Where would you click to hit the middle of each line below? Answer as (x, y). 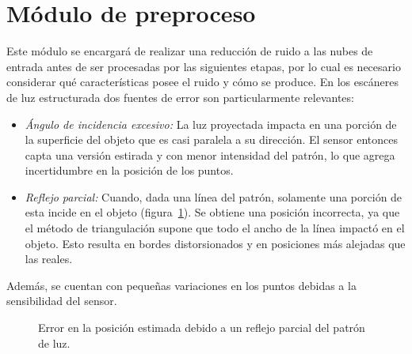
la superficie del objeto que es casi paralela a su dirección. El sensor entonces (212, 139)
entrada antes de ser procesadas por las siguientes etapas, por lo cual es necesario (204, 66)
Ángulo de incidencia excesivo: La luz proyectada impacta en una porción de (211, 124)
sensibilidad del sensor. (62, 301)
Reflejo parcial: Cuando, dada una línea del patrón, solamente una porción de (214, 196)
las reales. (49, 259)
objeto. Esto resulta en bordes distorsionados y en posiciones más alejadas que (215, 243)
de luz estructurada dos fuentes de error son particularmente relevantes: (180, 97)
